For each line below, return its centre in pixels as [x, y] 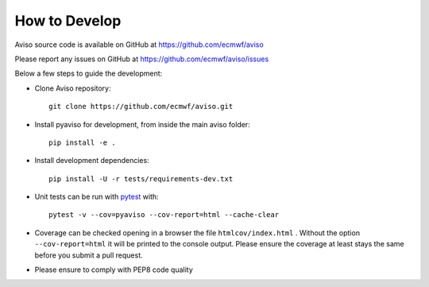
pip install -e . [82, 142]
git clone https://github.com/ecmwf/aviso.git [141, 107]
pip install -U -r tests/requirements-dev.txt [141, 178]
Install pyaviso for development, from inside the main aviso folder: [142, 124]
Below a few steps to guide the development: [89, 74]
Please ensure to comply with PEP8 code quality [114, 270]
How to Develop [68, 21]
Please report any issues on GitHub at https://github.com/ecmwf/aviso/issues [142, 59]
